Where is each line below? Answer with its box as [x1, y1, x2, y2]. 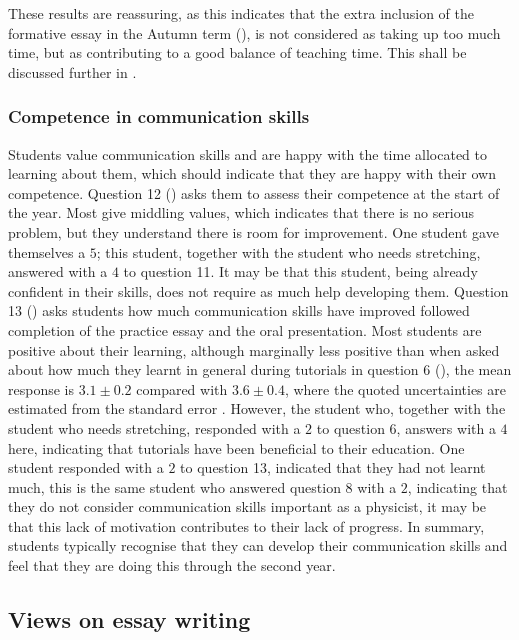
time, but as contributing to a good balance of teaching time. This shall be [8, 42, 467, 63]
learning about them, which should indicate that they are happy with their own [8, 163, 496, 184]
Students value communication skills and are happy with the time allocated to [8, 143, 487, 164]
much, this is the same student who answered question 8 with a [8, 476, 397, 497]
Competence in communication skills [8, 104, 310, 129]
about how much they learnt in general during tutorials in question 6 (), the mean [8, 359, 512, 380]
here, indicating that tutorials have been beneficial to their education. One [8, 437, 465, 458]
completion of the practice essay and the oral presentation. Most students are [8, 319, 482, 340]
